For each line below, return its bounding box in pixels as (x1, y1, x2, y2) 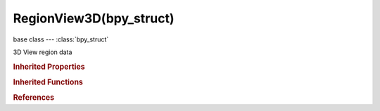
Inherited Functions (13, 77, 84, 87)
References (13, 93, 55, 103)
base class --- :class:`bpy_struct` (13, 35, 109, 44)
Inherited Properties (13, 62, 86, 72)
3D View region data (13, 48, 72, 56)
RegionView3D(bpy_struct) (13, 11, 175, 26)
